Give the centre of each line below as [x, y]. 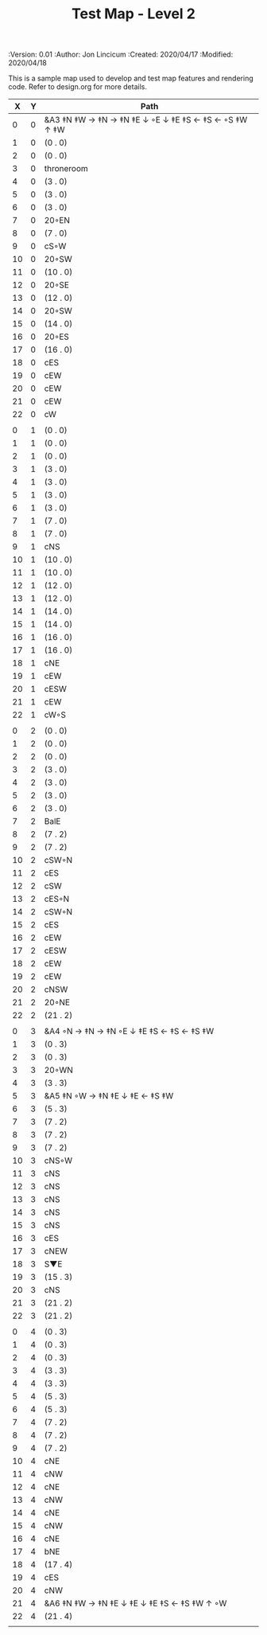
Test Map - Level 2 [133, 14]
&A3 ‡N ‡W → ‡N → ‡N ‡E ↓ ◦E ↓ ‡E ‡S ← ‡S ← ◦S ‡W [146, 120]
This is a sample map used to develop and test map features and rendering [131, 78]
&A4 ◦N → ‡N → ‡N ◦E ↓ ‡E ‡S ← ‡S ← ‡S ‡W [129, 1032]
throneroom [66, 169]
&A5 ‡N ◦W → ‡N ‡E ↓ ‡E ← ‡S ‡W [109, 1096]
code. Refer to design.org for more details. [77, 87]
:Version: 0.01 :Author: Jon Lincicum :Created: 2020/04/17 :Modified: [121, 55]
